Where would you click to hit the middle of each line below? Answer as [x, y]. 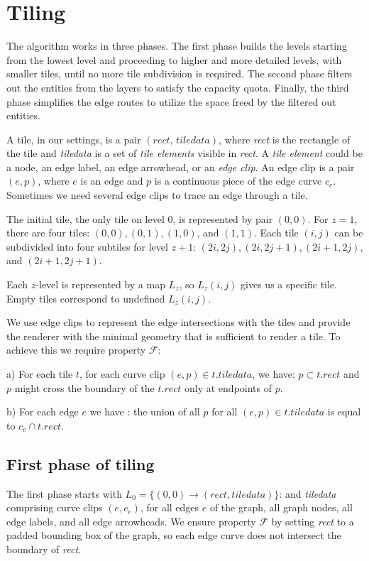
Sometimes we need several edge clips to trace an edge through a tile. [157, 195]
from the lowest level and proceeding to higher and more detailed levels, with [174, 59]
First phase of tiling [81, 463]
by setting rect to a [313, 521]
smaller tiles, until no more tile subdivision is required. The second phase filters [179, 73]
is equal [344, 412]
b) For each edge [43, 412]
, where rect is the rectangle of [285, 139]
